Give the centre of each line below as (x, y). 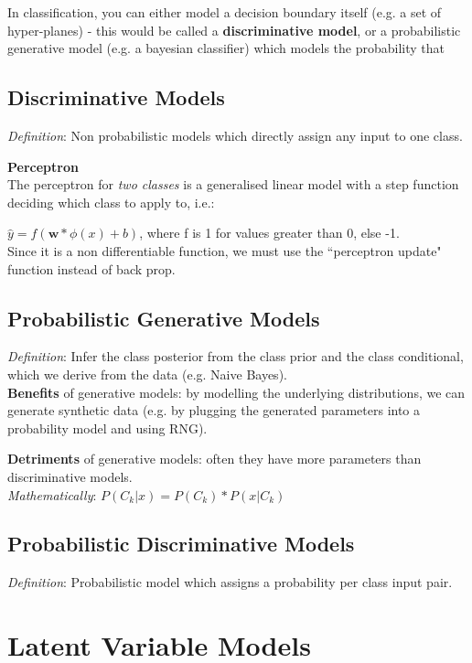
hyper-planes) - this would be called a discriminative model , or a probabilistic (234, 30)
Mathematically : (52, 494)
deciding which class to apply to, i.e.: (111, 202)
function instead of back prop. (91, 268)
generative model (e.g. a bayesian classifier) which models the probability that (226, 48)
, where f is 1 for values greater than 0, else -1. (269, 233)
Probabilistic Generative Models (164, 318)
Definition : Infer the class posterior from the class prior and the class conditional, (236, 356)
